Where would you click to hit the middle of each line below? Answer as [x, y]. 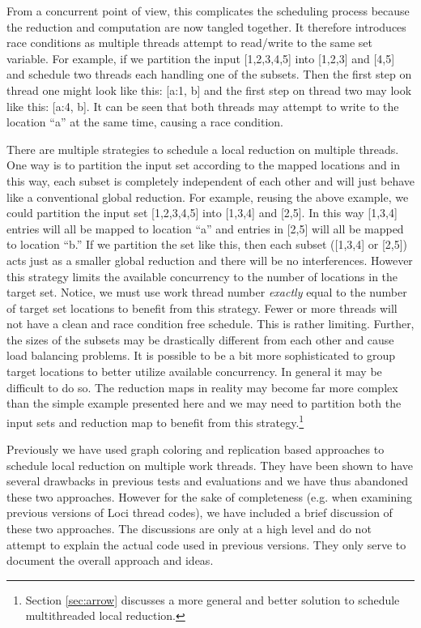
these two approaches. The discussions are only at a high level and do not [189, 529]
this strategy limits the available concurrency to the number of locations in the [202, 276]
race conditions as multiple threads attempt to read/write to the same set [189, 43]
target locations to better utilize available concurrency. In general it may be [194, 372]
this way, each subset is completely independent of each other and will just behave [211, 180]
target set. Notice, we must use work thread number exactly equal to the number [207, 292]
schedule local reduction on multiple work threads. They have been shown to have [210, 465]
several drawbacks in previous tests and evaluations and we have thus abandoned [208, 481]
